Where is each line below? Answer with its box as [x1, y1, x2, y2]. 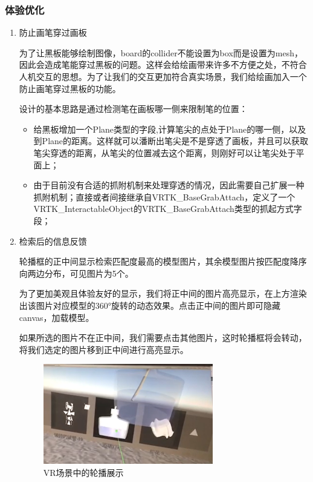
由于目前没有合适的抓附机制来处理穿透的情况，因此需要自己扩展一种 [33, 179, 305, 191]
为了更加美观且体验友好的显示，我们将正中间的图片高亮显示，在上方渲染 [19, 287, 307, 300]
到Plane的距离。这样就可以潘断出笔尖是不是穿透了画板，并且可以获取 [33, 134, 309, 147]
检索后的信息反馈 [19, 234, 87, 247]
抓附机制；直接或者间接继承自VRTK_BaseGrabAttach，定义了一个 [33, 190, 295, 203]
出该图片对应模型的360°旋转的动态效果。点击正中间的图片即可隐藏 [19, 299, 281, 311]
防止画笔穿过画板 [19, 26, 87, 39]
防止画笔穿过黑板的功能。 [19, 82, 121, 94]
